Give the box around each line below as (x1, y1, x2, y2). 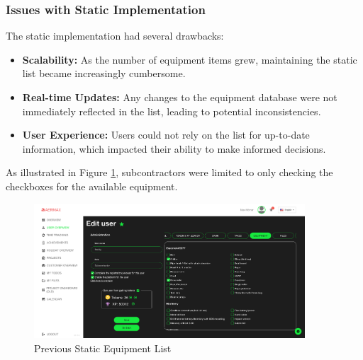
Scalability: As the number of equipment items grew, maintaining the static (22, 52, 357, 66)
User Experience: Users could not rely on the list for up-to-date (22, 127, 310, 142)
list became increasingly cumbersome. (22, 66, 186, 81)
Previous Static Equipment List (34, 340, 172, 355)
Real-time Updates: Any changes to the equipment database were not (22, 90, 337, 104)
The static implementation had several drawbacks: (6, 28, 224, 43)
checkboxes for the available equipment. (6, 178, 178, 193)
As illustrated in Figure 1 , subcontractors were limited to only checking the (6, 165, 333, 180)
